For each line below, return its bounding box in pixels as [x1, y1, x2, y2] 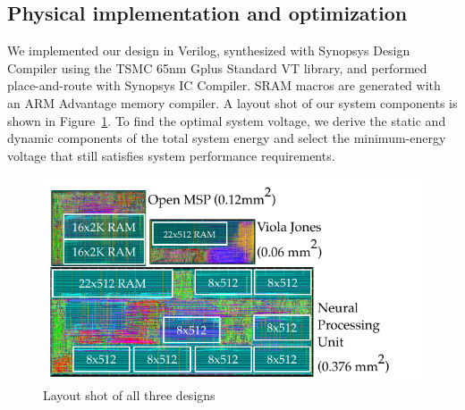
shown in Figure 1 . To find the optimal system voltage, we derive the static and [7, 111, 446, 130]
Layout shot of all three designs [43, 385, 216, 404]
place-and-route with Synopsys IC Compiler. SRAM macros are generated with [7, 76, 441, 95]
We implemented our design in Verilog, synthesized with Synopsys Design [7, 41, 410, 60]
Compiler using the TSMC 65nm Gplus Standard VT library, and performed [7, 58, 427, 77]
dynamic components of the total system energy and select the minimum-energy [7, 129, 446, 147]
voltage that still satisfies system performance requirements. [7, 146, 335, 164]
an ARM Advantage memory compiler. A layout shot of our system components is [7, 93, 458, 112]
